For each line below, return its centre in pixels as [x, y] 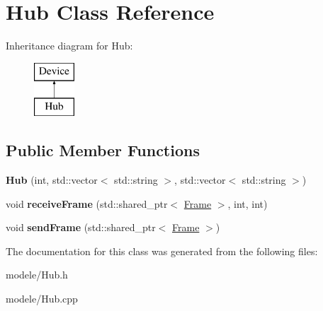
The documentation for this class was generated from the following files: [162, 251]
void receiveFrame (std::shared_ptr [87, 203]
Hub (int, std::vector [52, 180]
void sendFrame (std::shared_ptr [81, 227]
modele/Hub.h [37, 275]
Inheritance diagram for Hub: [69, 46]
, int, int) [248, 203]
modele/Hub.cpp [42, 299]
